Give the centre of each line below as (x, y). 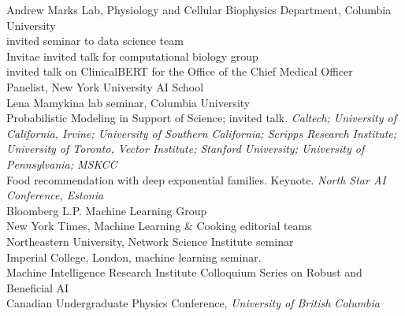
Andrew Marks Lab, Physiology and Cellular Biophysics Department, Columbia (199, 9)
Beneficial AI (38, 287)
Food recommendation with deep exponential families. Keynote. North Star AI (196, 179)
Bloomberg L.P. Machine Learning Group (107, 210)
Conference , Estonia (55, 195)
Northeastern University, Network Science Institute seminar (150, 241)
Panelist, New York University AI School (105, 86)
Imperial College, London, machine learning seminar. (134, 257)
